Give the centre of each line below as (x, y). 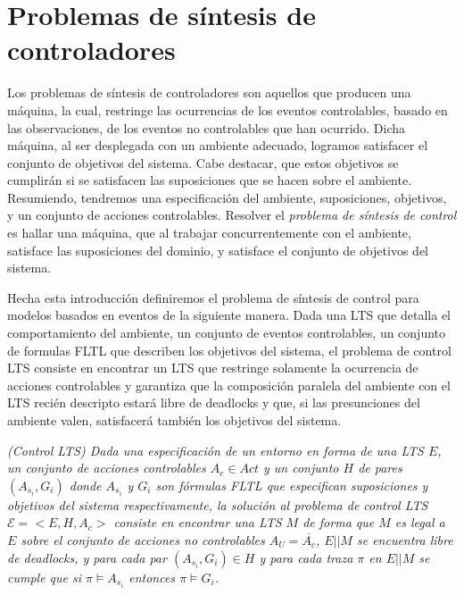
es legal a (420, 522)
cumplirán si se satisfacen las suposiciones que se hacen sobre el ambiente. (210, 180)
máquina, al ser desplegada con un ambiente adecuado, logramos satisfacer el (218, 145)
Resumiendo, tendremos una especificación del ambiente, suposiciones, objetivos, (227, 197)
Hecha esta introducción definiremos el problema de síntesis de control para (213, 297)
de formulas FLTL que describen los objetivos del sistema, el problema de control (229, 350)
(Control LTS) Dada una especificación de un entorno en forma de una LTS (215, 450)
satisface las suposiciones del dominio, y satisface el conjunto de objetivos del (218, 250)
